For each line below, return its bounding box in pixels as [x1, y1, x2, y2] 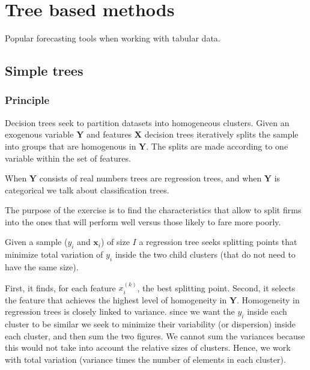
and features [86, 128, 132, 141]
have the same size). [5, 261, 79, 273]
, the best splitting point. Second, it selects [137, 281, 296, 294]
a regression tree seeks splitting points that [139, 235, 297, 248]
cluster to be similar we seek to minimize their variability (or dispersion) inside [5, 318, 296, 330]
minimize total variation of [5, 248, 103, 261]
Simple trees [5, 61, 84, 80]
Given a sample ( [5, 235, 68, 248]
